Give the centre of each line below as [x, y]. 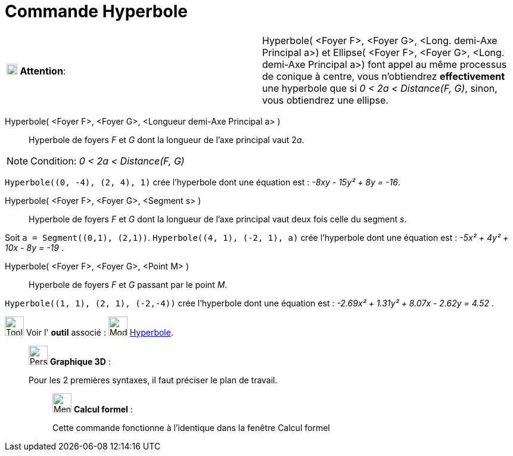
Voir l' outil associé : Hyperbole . [100, 332]
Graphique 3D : [80, 361]
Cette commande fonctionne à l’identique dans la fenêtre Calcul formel [191, 427]
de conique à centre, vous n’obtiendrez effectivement [384, 76]
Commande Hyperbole [96, 11]
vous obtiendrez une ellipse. [325, 100]
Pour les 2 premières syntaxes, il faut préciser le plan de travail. [153, 380]
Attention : [43, 71]
